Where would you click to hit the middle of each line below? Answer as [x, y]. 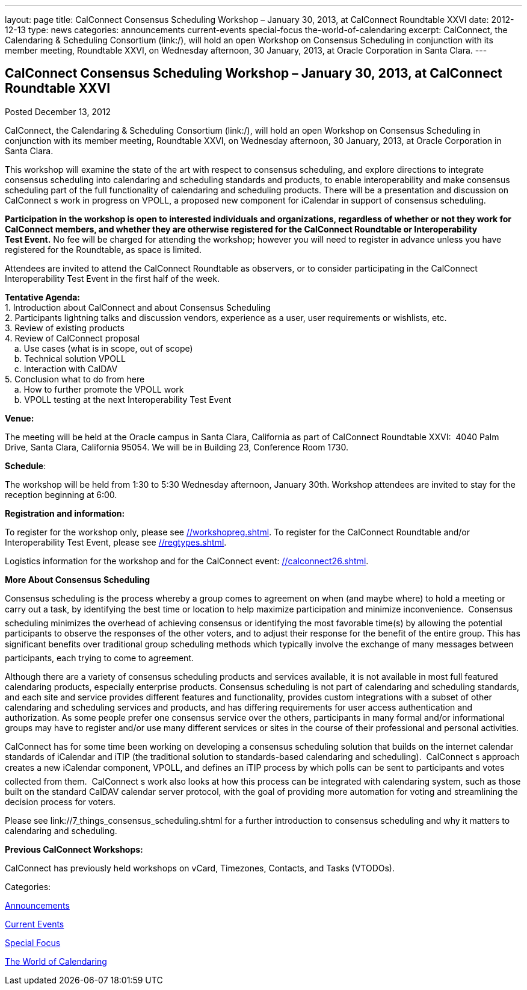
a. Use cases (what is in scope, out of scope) [103, 348]
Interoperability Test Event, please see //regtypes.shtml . [116, 542]
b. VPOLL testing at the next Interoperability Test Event [123, 399]
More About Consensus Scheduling [78, 579]
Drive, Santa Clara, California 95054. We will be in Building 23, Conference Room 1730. [177, 447]
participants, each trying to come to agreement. [99, 658]
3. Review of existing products [65, 328]
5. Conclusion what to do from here [75, 379]
